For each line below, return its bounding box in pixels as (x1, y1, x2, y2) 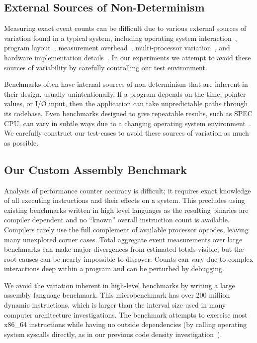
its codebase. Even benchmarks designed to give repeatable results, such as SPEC (4, 108, 253, 118)
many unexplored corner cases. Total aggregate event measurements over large (4, 234, 243, 244)
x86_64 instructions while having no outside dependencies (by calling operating (4, 319, 247, 330)
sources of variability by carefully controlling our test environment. (4, 62, 207, 72)
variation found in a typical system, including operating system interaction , (4, 32, 237, 43)
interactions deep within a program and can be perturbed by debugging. (4, 263, 224, 274)
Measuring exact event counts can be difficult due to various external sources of (4, 23, 247, 33)
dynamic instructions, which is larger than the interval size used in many (4, 300, 226, 310)
